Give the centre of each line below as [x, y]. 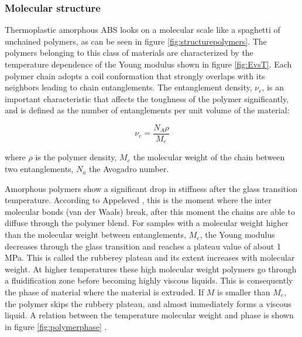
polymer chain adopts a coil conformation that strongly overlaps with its [135, 75]
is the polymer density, [76, 157]
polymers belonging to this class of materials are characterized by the [129, 53]
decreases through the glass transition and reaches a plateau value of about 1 [143, 246]
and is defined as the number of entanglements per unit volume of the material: [147, 110]
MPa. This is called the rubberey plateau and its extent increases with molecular [150, 257]
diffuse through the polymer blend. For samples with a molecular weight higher [147, 223]
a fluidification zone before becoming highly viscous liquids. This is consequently [149, 280]
